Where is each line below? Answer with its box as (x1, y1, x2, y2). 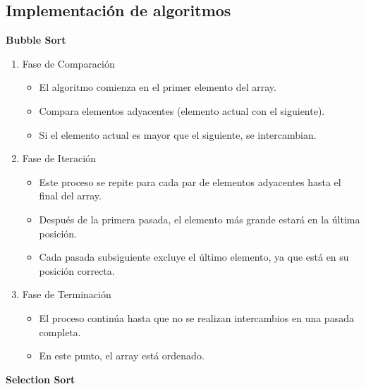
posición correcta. (39, 263, 115, 278)
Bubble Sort (6, 32, 66, 47)
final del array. (39, 188, 102, 203)
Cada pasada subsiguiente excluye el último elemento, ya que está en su (39, 249, 349, 264)
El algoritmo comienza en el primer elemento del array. (39, 80, 276, 94)
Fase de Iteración (22, 151, 96, 166)
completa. (39, 324, 81, 339)
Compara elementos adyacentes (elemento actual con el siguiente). (39, 103, 325, 118)
